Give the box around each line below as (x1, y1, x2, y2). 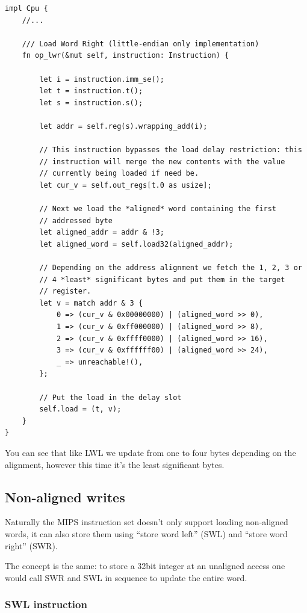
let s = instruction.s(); (39, 98, 143, 107)
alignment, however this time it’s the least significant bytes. (5, 458, 225, 470)
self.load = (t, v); (39, 405, 122, 414)
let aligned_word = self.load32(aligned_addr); (39, 239, 234, 248)
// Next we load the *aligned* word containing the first (39, 205, 277, 214)
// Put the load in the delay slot (39, 393, 182, 402)
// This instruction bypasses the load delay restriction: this (39, 146, 302, 155)
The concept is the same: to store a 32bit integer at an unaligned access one (5, 559, 285, 572)
